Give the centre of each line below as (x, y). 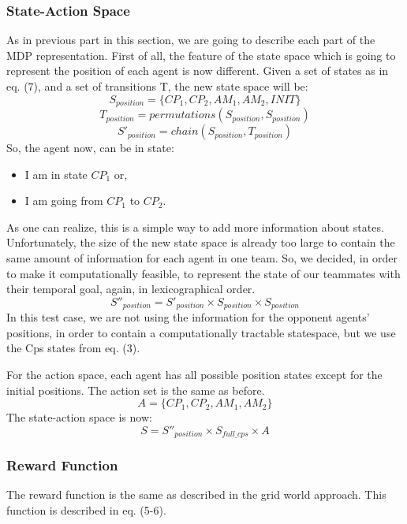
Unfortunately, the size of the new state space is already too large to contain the (201, 242)
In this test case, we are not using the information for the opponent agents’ (188, 317)
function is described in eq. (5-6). (86, 510)
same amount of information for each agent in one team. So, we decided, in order (202, 258)
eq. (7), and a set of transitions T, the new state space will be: (157, 86)
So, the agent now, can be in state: (90, 148)
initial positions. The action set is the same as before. (136, 390)
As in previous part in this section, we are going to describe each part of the (191, 40)
